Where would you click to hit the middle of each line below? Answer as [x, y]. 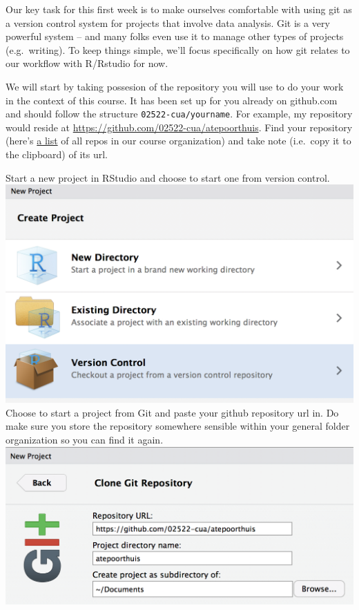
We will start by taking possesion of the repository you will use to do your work [175, 86]
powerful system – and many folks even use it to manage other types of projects [175, 36]
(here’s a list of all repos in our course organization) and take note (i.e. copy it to [178, 141]
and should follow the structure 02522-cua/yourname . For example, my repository [179, 114]
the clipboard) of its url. [57, 154]
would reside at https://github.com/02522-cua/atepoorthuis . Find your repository [179, 127]
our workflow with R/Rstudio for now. [87, 63]
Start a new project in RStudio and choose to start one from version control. [168, 177]
